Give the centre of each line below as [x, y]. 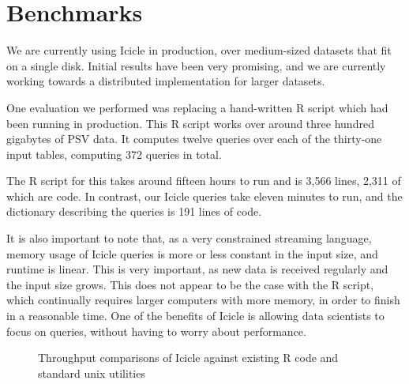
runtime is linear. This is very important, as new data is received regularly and [197, 269]
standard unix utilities [92, 373]
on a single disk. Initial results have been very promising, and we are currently [196, 65]
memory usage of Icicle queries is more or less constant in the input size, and [192, 253]
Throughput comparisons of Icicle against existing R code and [188, 358]
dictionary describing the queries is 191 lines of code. [134, 211]
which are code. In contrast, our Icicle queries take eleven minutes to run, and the [204, 196]
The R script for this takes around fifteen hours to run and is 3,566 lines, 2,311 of [204, 181]
